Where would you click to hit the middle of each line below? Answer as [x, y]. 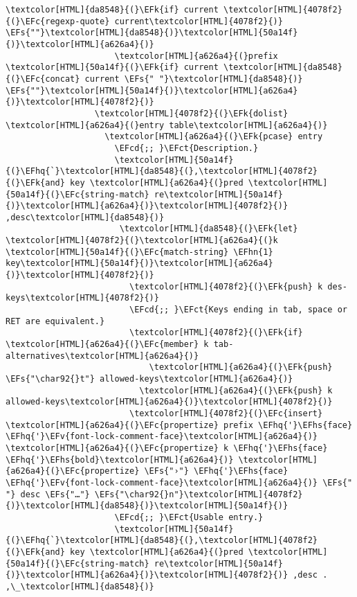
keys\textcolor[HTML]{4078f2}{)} [82, 298]
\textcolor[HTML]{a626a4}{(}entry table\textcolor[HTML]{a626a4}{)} [167, 125]
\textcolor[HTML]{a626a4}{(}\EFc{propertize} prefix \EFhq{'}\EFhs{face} [179, 425]
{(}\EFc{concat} [43, 79]
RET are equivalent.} [55, 321]
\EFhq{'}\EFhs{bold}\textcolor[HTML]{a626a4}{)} [120, 460]
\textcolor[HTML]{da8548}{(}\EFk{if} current [112, 10]
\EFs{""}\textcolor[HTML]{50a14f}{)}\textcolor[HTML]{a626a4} [152, 90]
